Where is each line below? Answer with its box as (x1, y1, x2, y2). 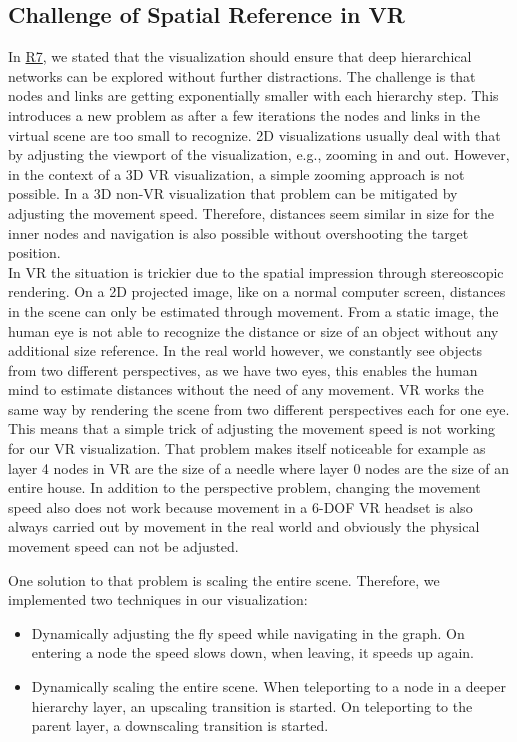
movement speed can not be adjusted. (8, 536, 239, 557)
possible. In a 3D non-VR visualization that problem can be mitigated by (8, 183, 458, 204)
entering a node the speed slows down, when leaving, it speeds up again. (31, 642, 474, 663)
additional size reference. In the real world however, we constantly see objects (8, 340, 483, 361)
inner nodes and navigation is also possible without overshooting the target (8, 222, 469, 243)
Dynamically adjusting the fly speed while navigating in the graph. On (31, 622, 465, 643)
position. (8, 242, 61, 263)
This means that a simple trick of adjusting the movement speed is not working (8, 418, 496, 439)
